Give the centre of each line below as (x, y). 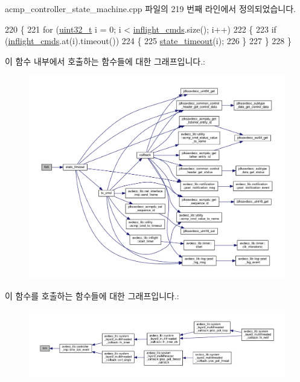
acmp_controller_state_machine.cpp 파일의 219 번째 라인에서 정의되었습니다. (150, 8)
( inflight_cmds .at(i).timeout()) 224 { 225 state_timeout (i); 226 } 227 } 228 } (148, 41)
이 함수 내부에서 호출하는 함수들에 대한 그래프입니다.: (105, 61)
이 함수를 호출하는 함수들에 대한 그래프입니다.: (92, 295)
